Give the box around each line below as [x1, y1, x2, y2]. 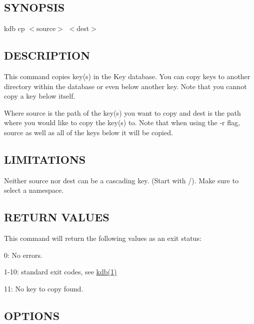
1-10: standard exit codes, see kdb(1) [4, 266, 117, 277]
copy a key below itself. [4, 91, 75, 101]
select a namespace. [4, 185, 64, 195]
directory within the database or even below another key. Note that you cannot [4, 81, 247, 91]
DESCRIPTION [4, 48, 90, 63]
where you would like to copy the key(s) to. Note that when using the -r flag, [4, 117, 240, 128]
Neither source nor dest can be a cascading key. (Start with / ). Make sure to [4, 175, 239, 185]
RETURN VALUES [4, 209, 109, 225]
